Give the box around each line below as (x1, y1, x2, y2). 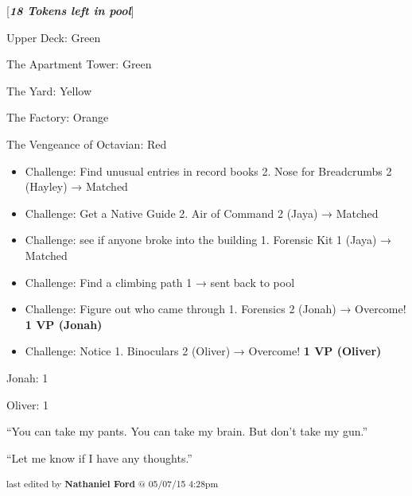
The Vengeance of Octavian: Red (6, 135, 167, 152)
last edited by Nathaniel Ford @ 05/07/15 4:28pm (6, 477, 219, 490)
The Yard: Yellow (6, 82, 91, 99)
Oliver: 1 (6, 396, 49, 413)
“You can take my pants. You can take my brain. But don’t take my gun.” (6, 423, 368, 440)
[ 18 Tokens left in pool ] (6, 2, 134, 18)
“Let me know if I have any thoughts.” (6, 449, 192, 466)
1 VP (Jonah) (25, 316, 103, 332)
